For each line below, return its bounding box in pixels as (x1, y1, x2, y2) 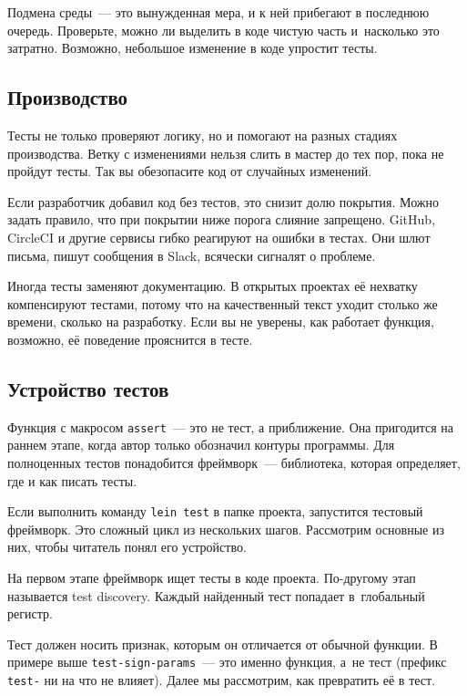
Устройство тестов (7, 374, 169, 402)
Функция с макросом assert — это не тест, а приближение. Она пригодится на (7, 417, 454, 436)
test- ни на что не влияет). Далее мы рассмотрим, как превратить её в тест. (7, 670, 436, 690)
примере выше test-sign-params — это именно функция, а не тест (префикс (7, 652, 447, 671)
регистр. (7, 604, 53, 623)
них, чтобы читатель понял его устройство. (7, 537, 247, 556)
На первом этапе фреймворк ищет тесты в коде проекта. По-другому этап (7, 568, 416, 587)
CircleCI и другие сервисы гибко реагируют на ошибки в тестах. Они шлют (7, 227, 431, 246)
